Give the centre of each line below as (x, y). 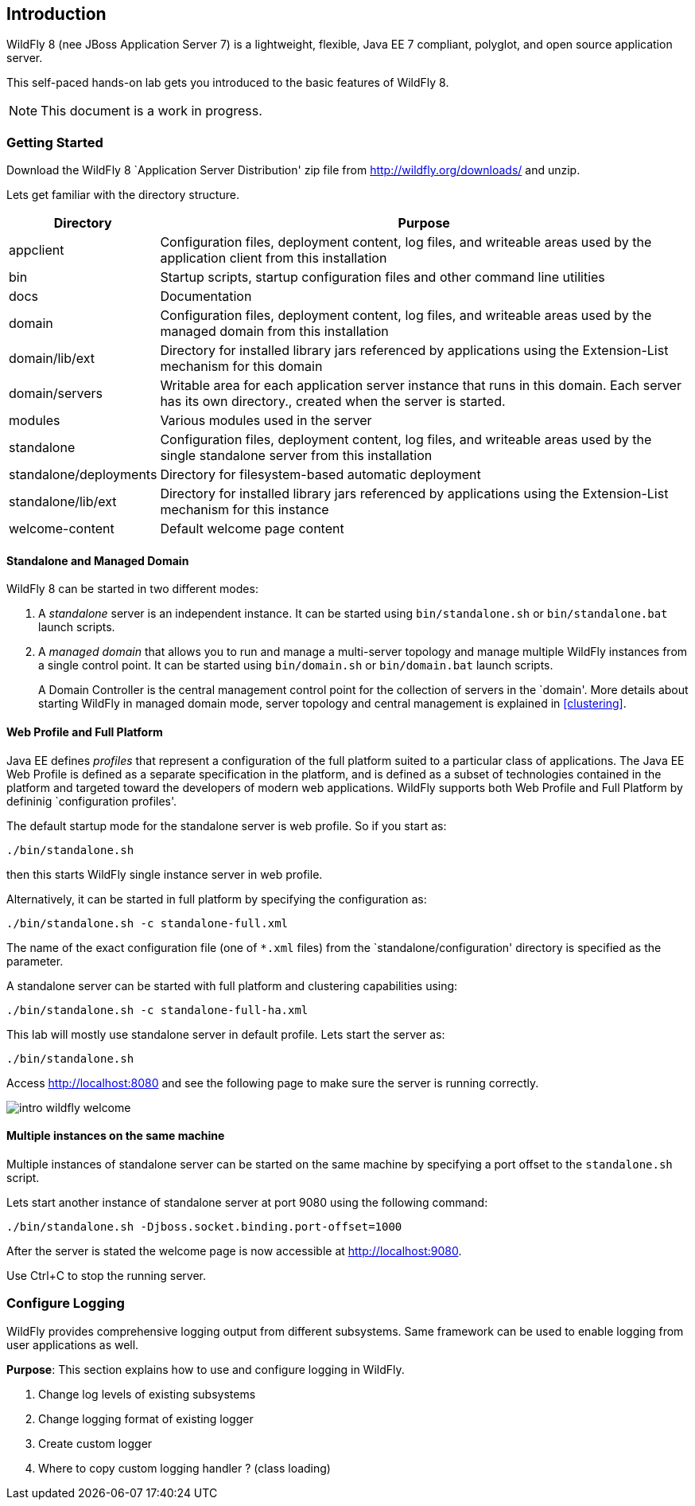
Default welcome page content (252, 529)
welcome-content (62, 529)
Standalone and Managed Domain (98, 560)
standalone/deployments (83, 475)
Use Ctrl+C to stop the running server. (106, 1275)
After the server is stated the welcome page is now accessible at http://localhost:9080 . (234, 1250)
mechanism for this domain (241, 367)
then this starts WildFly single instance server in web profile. (165, 874)
